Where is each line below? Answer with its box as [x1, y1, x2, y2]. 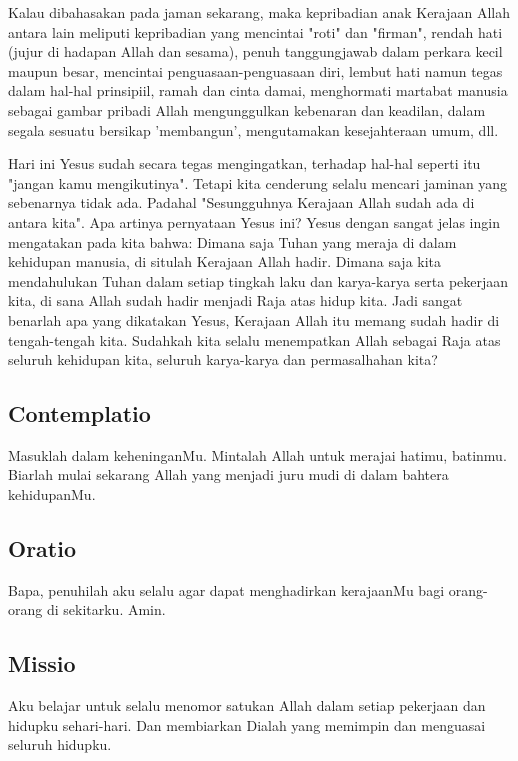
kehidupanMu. [8, 484, 96, 505]
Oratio [8, 533, 76, 564]
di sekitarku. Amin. [46, 599, 166, 620]
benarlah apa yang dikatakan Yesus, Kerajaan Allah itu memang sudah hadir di [8, 309, 500, 330]
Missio [8, 648, 76, 679]
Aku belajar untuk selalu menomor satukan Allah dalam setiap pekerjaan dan [8, 695, 486, 716]
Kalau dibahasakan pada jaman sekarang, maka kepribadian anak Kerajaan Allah [8, 2, 511, 22]
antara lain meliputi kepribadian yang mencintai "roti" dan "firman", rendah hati [8, 21, 503, 42]
